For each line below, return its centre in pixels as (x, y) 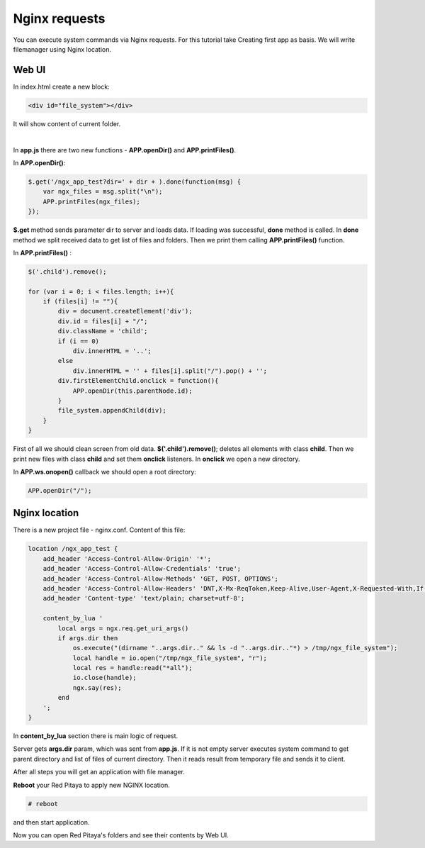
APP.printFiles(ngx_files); (92, 201)
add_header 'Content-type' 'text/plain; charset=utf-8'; (144, 598)
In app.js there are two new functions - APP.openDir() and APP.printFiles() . (125, 150)
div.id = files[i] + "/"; (103, 321)
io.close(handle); (105, 678)
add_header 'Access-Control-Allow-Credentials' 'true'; (142, 569)
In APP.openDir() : (39, 162)
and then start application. (51, 822)
